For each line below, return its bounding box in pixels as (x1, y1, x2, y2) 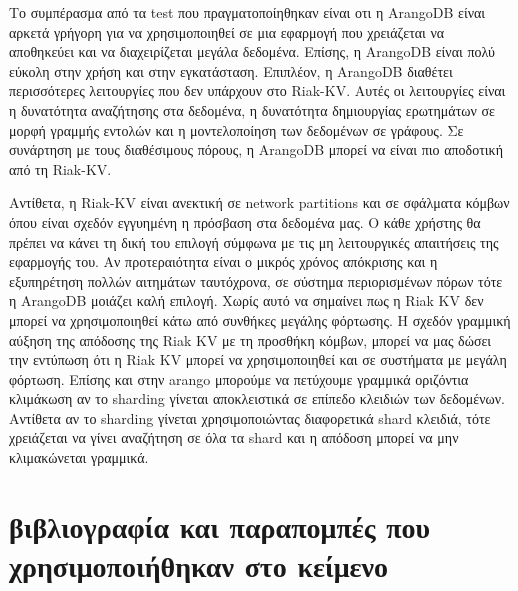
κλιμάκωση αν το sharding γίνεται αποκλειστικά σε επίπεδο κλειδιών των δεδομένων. (9, 388, 505, 409)
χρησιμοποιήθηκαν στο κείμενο (9, 545, 389, 586)
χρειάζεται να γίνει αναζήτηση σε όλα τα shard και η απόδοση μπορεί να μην (9, 427, 459, 448)
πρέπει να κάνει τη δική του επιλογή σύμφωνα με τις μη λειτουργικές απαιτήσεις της (9, 231, 499, 252)
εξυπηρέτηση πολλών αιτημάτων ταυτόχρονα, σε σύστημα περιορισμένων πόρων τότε (9, 270, 503, 291)
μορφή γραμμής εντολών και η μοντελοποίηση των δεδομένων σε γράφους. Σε (9, 119, 464, 140)
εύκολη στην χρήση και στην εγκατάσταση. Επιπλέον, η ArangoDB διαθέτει (9, 60, 453, 81)
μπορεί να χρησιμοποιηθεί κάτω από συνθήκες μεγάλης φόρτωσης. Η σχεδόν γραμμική (9, 309, 511, 330)
